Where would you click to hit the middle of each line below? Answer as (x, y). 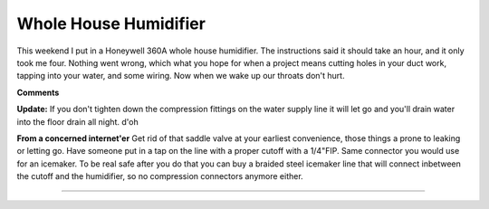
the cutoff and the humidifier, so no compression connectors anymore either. (160, 176)
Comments (38, 92)
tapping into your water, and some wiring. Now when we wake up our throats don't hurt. (181, 76)
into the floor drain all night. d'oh (78, 121)
